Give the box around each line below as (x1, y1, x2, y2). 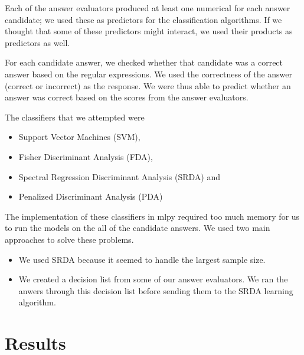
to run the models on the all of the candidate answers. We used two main (5, 222, 270, 234)
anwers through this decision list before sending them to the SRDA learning (18, 284, 293, 297)
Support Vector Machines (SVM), (18, 131, 140, 143)
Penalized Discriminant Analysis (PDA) (18, 190, 163, 203)
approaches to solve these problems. (5, 233, 134, 245)
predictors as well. (5, 36, 70, 48)
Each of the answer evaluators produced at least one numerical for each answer (5, 2, 290, 14)
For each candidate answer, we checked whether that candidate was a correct (5, 56, 283, 69)
